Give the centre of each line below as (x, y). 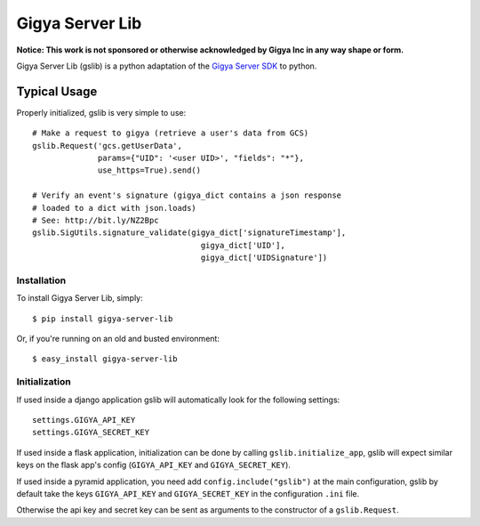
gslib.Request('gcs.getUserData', (107, 146)
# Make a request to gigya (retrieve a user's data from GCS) (171, 133)
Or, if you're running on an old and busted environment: (118, 339)
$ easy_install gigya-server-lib (105, 359)
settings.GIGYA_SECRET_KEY (91, 433)
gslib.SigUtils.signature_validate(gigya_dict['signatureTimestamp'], (189, 233)
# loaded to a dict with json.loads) (115, 208)
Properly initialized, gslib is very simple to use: (101, 112)
